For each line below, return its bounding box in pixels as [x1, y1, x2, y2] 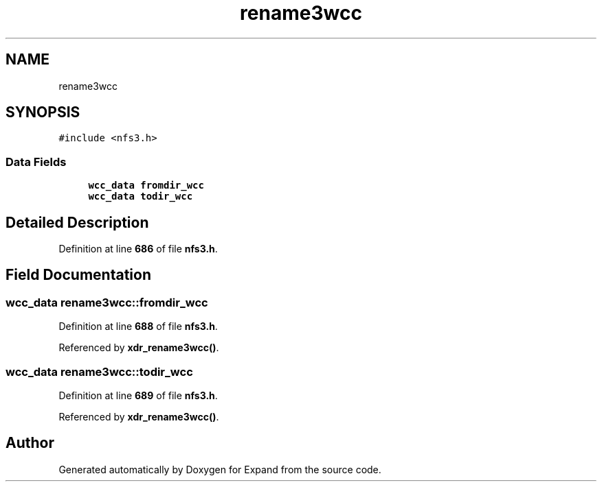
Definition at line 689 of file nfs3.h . [58, 390, 218, 401]
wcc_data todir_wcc [88, 191, 193, 202]
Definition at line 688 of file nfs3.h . [58, 320, 218, 333]
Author [5, 434, 54, 452]
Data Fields [5, 154, 67, 169]
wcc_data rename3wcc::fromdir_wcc [5, 295, 208, 309]
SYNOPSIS [5, 104, 80, 121]
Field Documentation [5, 266, 151, 284]
